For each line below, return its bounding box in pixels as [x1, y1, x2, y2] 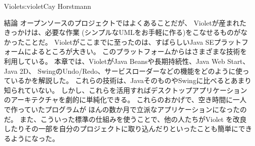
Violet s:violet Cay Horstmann [4, 1, 92, 11]
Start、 [227, 56, 250, 66]
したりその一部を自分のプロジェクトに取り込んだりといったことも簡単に [4, 123, 238, 134]
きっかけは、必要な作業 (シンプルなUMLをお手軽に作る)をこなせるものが [4, 27, 241, 37]
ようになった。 [10, 133, 59, 143]
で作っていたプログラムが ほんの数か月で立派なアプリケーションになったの [4, 104, 247, 114]
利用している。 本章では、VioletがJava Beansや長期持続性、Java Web [4, 56, 225, 66]
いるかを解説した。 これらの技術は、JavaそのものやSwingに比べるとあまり [10, 75, 252, 86]
